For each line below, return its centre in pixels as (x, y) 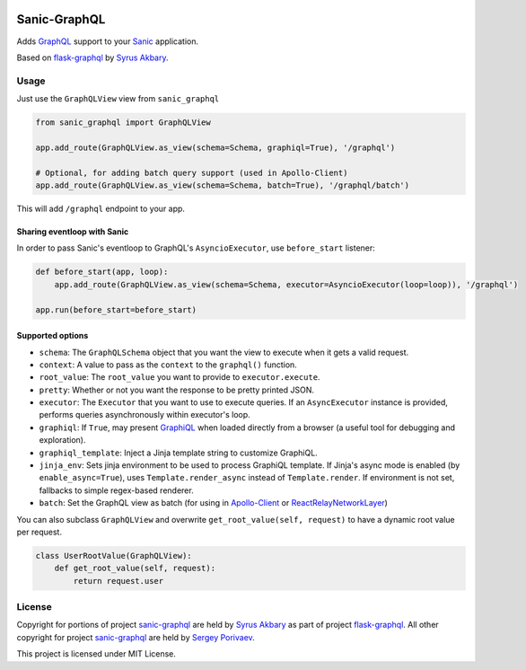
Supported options (53, 336)
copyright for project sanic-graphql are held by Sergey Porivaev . (136, 637)
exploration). (62, 440)
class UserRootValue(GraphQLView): (114, 555)
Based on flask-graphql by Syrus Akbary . (93, 57)
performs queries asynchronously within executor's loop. (145, 415)
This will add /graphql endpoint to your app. (101, 208)
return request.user (118, 581)
